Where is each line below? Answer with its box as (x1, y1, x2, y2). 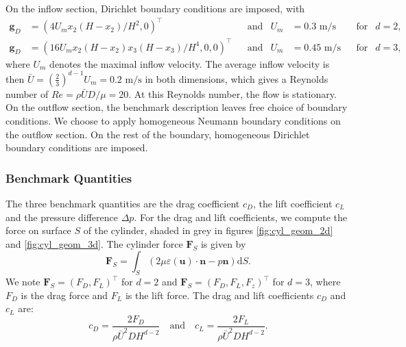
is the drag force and (21, 287, 108, 302)
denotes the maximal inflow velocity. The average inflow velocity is (49, 56, 330, 70)
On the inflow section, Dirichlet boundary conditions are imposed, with (5, 1, 305, 15)
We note (5, 274, 40, 289)
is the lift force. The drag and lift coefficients (125, 287, 314, 302)
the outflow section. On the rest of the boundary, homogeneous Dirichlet (5, 127, 310, 141)
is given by (200, 236, 246, 250)
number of (5, 86, 49, 101)
